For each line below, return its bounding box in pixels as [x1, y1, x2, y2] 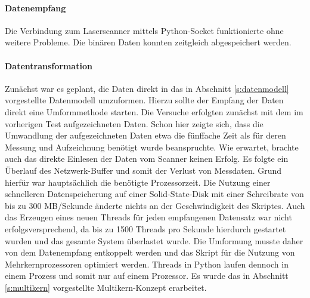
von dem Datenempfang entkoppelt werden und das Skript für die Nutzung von [5, 246, 295, 259]
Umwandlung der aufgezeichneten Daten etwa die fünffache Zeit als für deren [5, 129, 286, 142]
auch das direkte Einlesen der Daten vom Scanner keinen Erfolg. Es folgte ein [5, 152, 289, 165]
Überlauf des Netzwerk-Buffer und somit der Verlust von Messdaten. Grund [5, 164, 282, 176]
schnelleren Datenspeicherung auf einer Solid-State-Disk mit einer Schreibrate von [5, 188, 304, 200]
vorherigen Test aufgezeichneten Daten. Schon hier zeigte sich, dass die [5, 117, 263, 130]
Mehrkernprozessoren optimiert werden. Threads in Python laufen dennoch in [5, 257, 289, 270]
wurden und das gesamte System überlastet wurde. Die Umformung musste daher [5, 234, 303, 247]
